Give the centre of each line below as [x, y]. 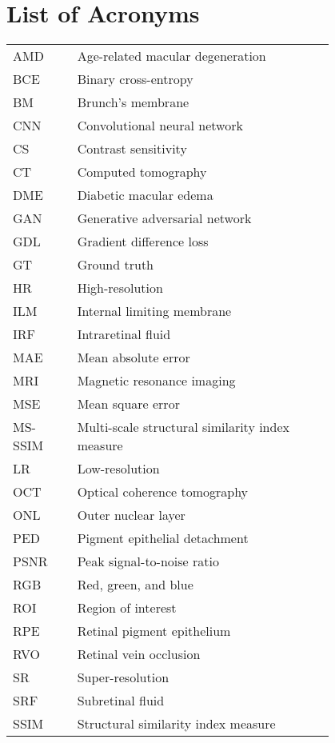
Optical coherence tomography [163, 492]
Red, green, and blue [135, 585]
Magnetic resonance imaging [156, 381]
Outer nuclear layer [131, 515]
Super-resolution [123, 677]
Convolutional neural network [160, 126]
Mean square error [128, 404]
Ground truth [116, 265]
